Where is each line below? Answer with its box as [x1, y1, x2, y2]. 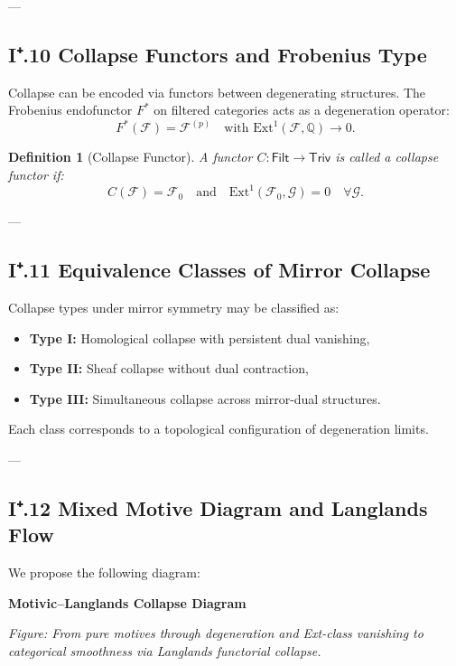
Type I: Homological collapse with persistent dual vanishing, [29, 328, 370, 347]
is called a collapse [335, 147, 439, 166]
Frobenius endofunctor [8, 100, 133, 119]
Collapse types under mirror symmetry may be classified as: [8, 297, 340, 316]
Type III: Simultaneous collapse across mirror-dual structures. [29, 389, 381, 408]
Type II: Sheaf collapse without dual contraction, [29, 359, 309, 378]
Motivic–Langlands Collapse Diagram [8, 593, 247, 612]
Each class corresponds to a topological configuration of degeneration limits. [8, 419, 429, 438]
